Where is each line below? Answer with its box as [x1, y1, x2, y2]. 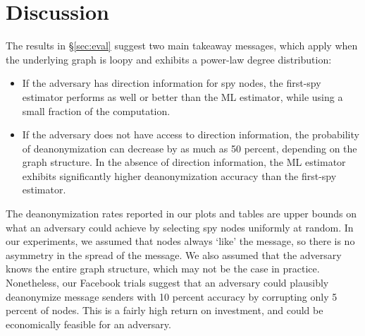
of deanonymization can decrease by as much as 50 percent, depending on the [22, 140, 357, 155]
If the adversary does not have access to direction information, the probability [22, 127, 359, 142]
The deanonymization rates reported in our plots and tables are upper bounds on [6, 206, 357, 221]
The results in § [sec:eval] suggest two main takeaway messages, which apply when [6, 38, 358, 53]
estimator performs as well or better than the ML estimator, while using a [22, 89, 343, 104]
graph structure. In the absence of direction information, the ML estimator [22, 155, 346, 169]
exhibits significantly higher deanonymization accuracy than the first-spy [22, 168, 337, 183]
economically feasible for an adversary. [6, 316, 171, 331]
